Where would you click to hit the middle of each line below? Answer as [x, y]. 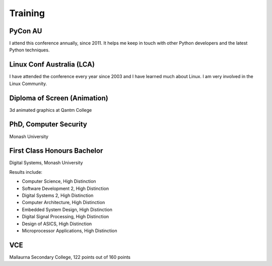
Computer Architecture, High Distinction [63, 203]
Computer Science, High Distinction [59, 181]
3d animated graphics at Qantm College [51, 110]
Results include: [26, 172]
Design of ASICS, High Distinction [57, 224]
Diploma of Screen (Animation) [59, 98]
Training [27, 13]
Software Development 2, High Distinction [65, 188]
